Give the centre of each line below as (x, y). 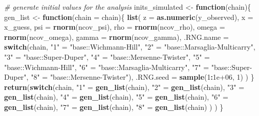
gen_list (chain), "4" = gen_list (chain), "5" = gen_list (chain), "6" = (116, 97)
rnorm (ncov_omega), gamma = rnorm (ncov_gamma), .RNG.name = (116, 37)
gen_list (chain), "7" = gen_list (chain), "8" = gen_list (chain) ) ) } (114, 107)
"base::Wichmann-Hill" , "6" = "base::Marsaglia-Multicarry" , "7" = (107, 67)
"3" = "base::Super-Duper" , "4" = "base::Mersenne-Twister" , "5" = (107, 56)
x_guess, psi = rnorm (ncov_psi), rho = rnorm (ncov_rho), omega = (115, 27)
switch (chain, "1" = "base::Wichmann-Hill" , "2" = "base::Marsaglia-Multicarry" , (130, 47)
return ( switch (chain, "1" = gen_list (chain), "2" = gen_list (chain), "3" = (124, 87)
